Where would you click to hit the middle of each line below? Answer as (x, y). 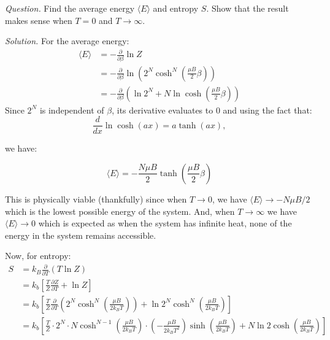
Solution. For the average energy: (67, 41)
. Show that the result (247, 8)
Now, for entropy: (38, 256)
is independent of (72, 110)
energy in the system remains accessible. (81, 235)
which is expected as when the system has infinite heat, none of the (165, 223)
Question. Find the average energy (70, 8)
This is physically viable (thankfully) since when (96, 199)
